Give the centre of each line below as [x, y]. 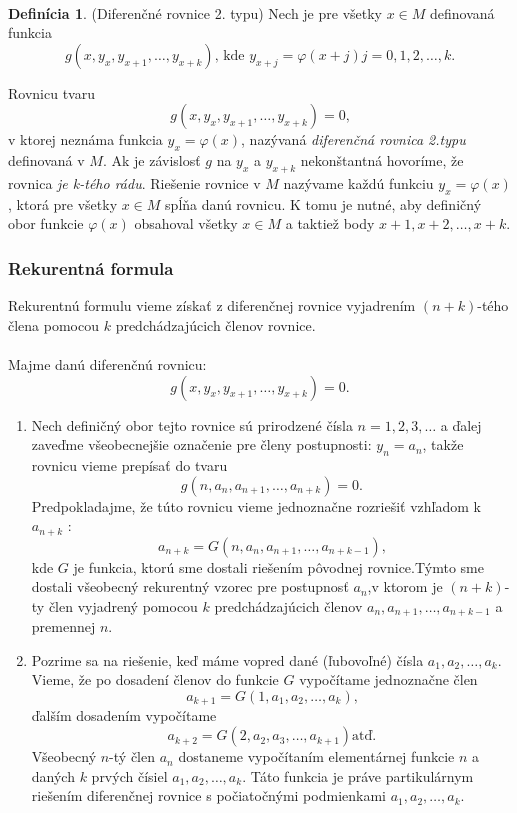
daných [53, 775]
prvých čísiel [129, 775]
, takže [443, 444]
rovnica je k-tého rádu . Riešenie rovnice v [134, 182]
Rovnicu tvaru [51, 92]
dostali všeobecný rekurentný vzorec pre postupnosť [190, 586]
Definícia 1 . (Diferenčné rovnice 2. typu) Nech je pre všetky [195, 12]
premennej [63, 626]
